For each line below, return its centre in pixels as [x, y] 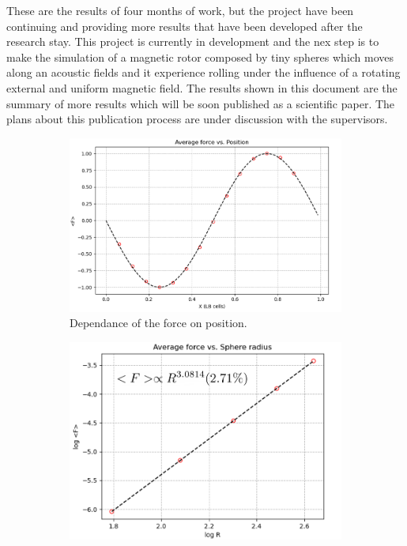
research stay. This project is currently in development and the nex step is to [193, 41]
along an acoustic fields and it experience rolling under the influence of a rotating [203, 72]
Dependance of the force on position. [158, 323]
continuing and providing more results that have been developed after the [185, 26]
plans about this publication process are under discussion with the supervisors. [197, 119]
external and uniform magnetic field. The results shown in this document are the [202, 87]
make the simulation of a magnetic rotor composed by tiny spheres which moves [200, 56]
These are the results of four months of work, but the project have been [180, 10]
